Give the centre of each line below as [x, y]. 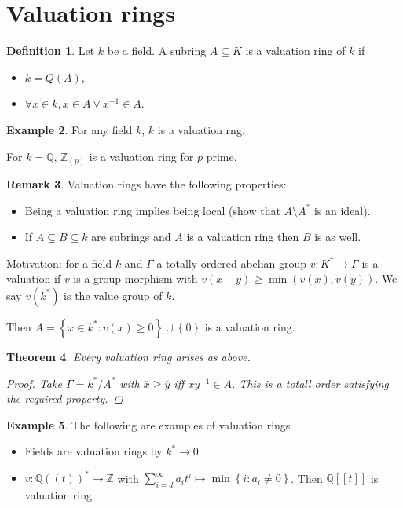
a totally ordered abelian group [232, 263]
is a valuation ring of [295, 51]
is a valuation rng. [201, 129]
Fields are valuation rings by [93, 451]
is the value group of [113, 295]
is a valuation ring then [243, 237]
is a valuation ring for [141, 156]
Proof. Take [34, 383]
